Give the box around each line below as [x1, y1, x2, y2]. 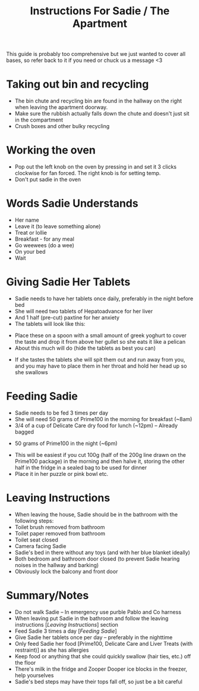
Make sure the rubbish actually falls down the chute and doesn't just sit [14, 110, 189, 117]
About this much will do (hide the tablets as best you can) [14, 344, 156, 351]
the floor [14, 659, 36, 666]
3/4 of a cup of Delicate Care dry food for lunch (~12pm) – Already [14, 422, 178, 429]
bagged [14, 428, 34, 435]
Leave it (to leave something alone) [14, 223, 101, 230]
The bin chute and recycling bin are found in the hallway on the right [14, 97, 182, 105]
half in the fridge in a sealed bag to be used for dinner [14, 463, 147, 471]
